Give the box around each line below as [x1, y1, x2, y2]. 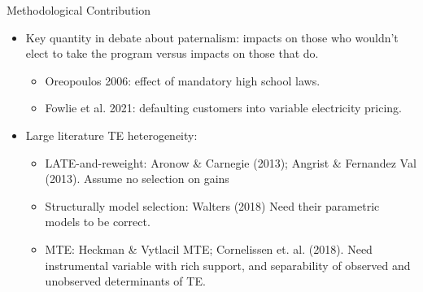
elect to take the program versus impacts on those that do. [25, 45, 319, 62]
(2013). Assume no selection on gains [45, 170, 229, 187]
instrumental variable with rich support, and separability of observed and [45, 256, 411, 273]
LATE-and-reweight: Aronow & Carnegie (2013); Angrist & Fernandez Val [45, 154, 416, 171]
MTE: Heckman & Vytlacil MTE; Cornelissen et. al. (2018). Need [45, 240, 373, 257]
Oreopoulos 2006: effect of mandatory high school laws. [45, 72, 321, 89]
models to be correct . [45, 213, 150, 230]
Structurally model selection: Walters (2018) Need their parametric [45, 197, 380, 214]
